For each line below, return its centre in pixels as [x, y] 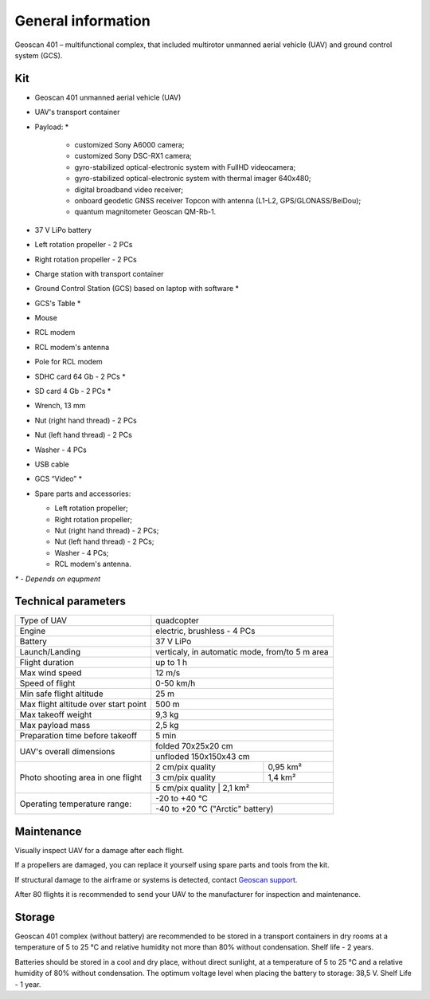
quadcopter [177, 620]
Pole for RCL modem [68, 362]
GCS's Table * [58, 303]
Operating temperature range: [76, 804]
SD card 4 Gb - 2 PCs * [73, 391]
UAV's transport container [77, 112]
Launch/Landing [50, 652]
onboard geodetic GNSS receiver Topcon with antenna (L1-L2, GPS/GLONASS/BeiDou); [218, 200]
